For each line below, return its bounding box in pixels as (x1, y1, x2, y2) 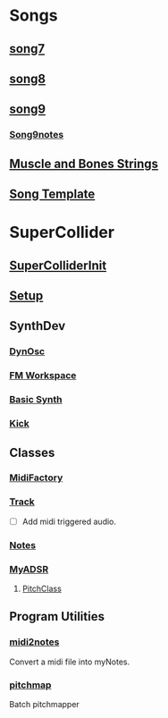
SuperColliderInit (9, 258, 107, 273)
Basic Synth (9, 393, 63, 406)
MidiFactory (9, 471, 63, 484)
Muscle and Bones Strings (9, 156, 159, 171)
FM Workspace (9, 369, 77, 382)
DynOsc (9, 345, 46, 358)
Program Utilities (9, 609, 105, 624)
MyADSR (9, 562, 49, 575)
